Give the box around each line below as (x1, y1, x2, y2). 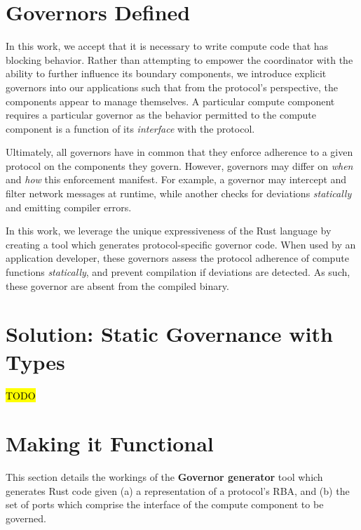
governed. (6, 511, 46, 526)
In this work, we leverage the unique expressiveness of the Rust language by (6, 223, 332, 238)
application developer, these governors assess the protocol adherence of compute (6, 251, 349, 265)
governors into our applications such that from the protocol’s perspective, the (6, 79, 338, 94)
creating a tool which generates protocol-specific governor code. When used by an (6, 237, 356, 251)
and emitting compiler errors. (6, 199, 132, 214)
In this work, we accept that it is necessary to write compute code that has (6, 39, 329, 53)
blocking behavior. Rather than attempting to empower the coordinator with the (6, 52, 353, 67)
